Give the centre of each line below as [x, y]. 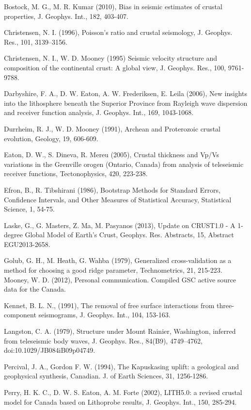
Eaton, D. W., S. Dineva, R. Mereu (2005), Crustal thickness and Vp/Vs [112, 155]
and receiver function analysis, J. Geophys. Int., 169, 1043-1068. [99, 112]
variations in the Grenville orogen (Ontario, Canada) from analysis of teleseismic [124, 164]
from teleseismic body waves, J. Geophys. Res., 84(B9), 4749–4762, [103, 340]
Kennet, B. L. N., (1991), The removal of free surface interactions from [109, 305]
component [20, 315]
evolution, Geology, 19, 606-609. [51, 138]
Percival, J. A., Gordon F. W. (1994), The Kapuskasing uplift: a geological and [122, 366]
